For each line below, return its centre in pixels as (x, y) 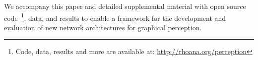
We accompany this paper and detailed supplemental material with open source (125, 6)
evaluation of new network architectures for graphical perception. (103, 27)
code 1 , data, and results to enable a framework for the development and (115, 17)
